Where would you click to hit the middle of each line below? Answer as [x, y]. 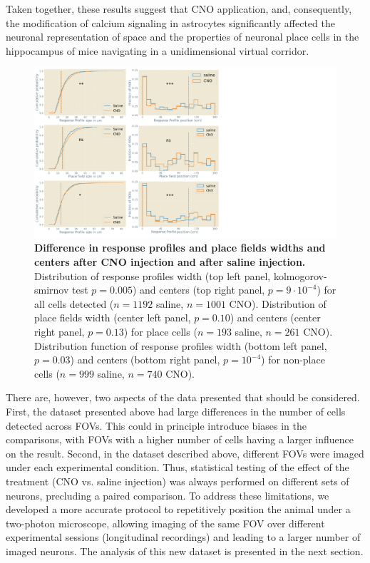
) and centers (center [275, 317]
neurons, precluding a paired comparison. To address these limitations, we [168, 495]
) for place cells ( [160, 332]
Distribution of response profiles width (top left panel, [153, 275]
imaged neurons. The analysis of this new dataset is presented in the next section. [185, 551]
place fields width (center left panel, [113, 317]
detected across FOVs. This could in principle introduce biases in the [156, 425]
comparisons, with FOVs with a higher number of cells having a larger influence [180, 439]
